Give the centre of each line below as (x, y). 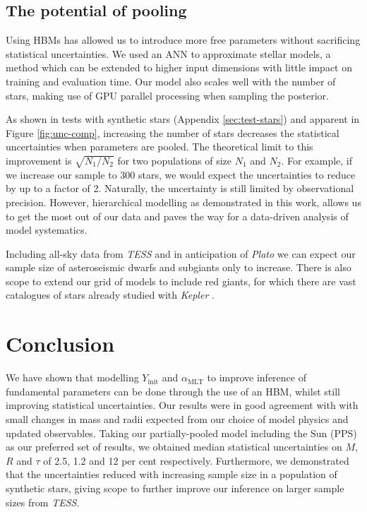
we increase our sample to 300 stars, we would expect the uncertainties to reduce (181, 174)
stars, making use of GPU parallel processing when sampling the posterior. (167, 95)
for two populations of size (175, 160)
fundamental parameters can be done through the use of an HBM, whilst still (173, 391)
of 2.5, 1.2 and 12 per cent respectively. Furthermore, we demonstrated (196, 460)
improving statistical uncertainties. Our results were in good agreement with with (182, 405)
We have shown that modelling (72, 377)
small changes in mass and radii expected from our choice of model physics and (177, 418)
